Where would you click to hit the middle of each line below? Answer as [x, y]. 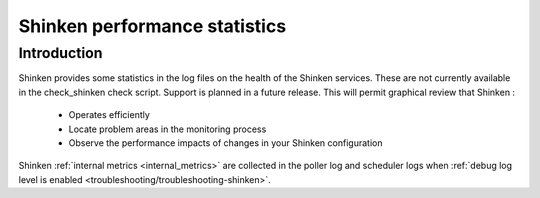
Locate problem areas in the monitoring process [167, 129]
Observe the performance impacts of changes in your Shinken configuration [225, 142]
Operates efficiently [109, 115]
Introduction [60, 53]
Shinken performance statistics [152, 26]
